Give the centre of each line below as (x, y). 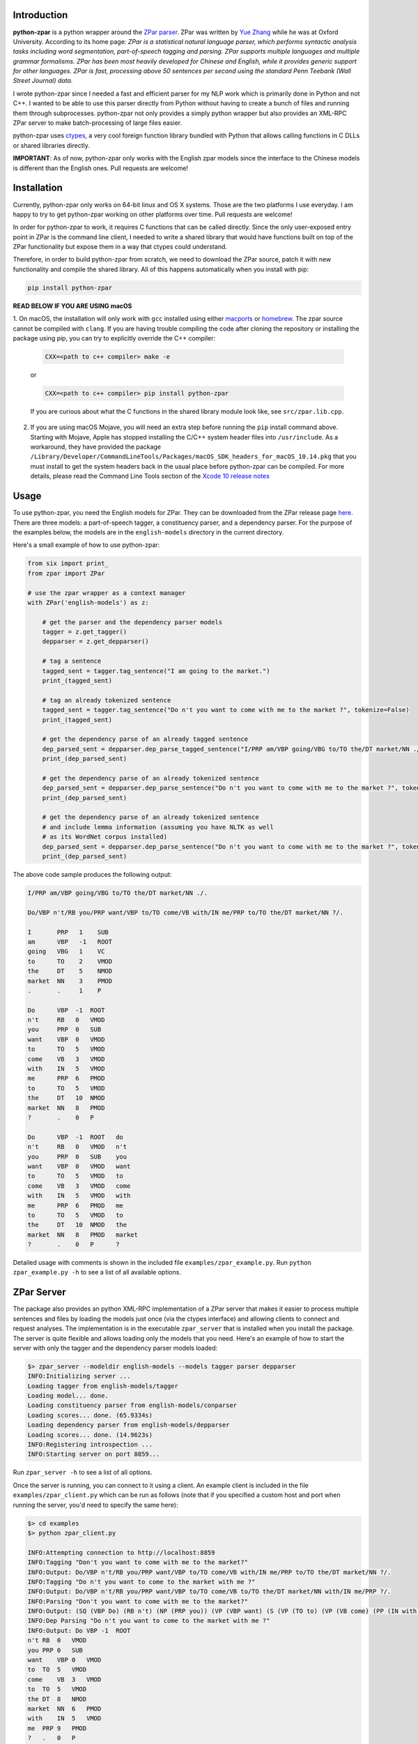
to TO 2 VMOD (70, 961)
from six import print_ (68, 564)
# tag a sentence (72, 661)
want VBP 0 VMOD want (79, 1166)
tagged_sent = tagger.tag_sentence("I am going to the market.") (156, 671)
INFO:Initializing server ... (79, 1376)
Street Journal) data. (43, 81)
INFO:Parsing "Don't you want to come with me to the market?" (138, 1601)
